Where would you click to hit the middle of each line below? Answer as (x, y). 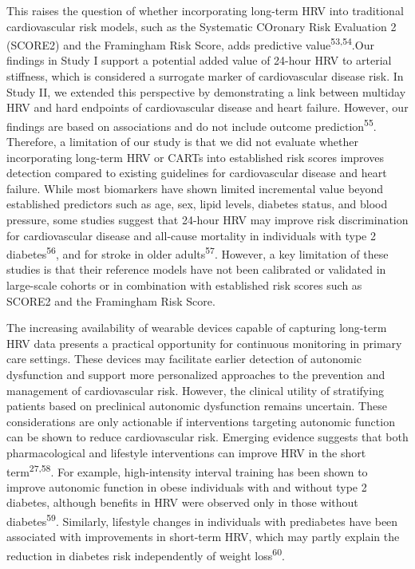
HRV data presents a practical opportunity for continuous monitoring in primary (204, 343)
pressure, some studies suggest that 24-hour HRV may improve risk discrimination (207, 220)
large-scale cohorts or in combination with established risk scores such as (184, 285)
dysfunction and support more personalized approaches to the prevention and (196, 375)
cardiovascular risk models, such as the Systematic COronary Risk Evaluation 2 (202, 26)
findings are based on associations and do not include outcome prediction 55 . (192, 124)
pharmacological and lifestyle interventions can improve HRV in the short (186, 452)
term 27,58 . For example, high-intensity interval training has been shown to (187, 470)
